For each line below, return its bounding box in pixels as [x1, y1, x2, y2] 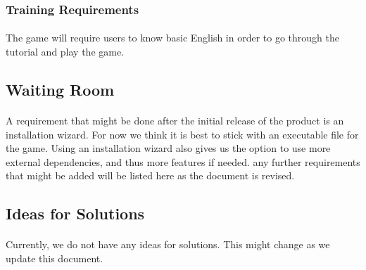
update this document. [6, 250, 103, 265]
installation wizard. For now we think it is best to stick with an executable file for [6, 127, 359, 141]
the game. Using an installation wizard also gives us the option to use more [6, 141, 331, 155]
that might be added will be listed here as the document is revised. [6, 168, 295, 183]
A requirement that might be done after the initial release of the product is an [6, 113, 344, 127]
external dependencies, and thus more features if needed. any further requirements [6, 154, 360, 169]
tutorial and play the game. [6, 44, 125, 59]
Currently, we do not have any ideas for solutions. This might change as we [6, 237, 330, 252]
